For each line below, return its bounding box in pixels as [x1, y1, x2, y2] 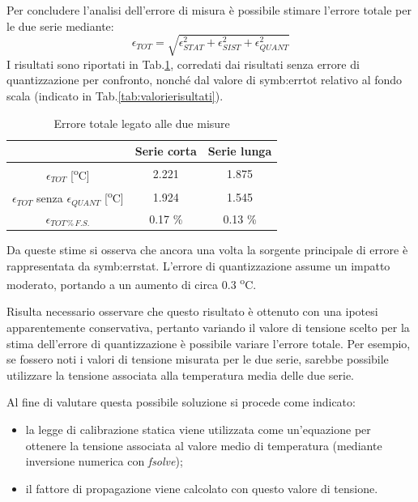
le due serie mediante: [6, 17, 114, 34]
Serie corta [134, 143, 197, 160]
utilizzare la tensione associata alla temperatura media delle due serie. [6, 366, 354, 383]
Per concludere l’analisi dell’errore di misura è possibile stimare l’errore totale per [6, 2, 412, 18]
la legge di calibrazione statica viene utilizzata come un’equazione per [25, 420, 371, 437]
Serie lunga [207, 143, 272, 160]
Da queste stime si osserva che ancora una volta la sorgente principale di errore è [6, 240, 408, 257]
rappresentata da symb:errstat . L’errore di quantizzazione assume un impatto [6, 257, 390, 274]
